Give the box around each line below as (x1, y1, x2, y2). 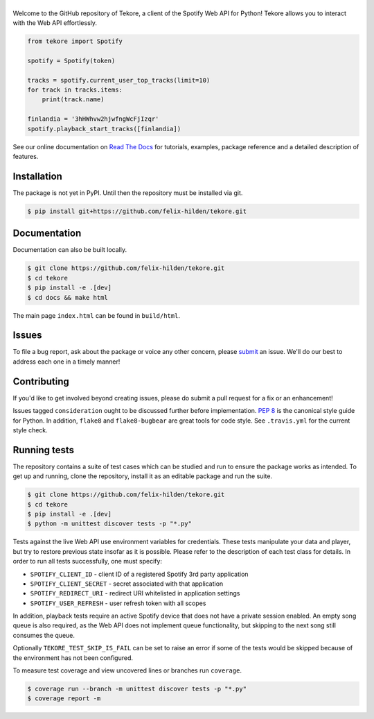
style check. (12, 425, 48, 434)
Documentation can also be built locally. (12, 246, 127, 254)
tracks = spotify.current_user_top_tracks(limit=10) (27, 76, 211, 84)
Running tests (12, 444, 75, 456)
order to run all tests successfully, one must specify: (12, 557, 163, 566)
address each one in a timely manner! (12, 357, 121, 366)
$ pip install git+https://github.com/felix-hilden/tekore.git (27, 207, 247, 215)
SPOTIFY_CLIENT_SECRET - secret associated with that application (30, 580, 224, 588)
